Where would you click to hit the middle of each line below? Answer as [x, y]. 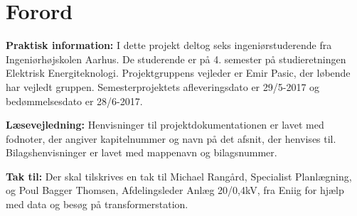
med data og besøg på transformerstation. [97, 204]
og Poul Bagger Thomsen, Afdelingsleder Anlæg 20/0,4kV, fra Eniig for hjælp [175, 190]
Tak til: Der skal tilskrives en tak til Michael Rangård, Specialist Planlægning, [179, 176]
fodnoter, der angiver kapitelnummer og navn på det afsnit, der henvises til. [171, 138]
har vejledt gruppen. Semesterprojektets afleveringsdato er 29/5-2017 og [163, 86]
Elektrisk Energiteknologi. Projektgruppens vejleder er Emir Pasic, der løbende [178, 73]
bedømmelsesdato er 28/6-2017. [74, 101]
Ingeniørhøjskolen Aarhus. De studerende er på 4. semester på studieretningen [176, 59]
